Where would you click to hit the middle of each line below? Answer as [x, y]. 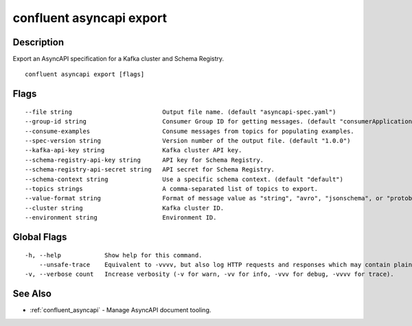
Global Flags [40, 237]
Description [38, 42]
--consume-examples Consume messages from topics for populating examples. [190, 131]
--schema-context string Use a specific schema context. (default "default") [184, 179]
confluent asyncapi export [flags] [85, 74]
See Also [32, 294]
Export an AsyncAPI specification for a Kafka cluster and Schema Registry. [118, 59]
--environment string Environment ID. [121, 218]
